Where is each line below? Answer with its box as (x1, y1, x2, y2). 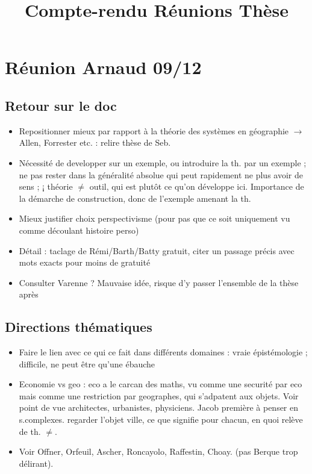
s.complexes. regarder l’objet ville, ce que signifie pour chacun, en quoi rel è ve (19, 413, 303, 426)
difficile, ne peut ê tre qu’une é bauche (19, 357, 155, 370)
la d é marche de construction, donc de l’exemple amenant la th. (19, 192, 251, 204)
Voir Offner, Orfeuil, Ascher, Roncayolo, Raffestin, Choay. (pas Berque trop (19, 445, 298, 458)
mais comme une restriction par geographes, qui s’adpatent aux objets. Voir (19, 389, 299, 402)
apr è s (19, 288, 39, 301)
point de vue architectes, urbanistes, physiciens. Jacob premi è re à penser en (19, 401, 299, 414)
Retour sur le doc (5, 96, 117, 114)
